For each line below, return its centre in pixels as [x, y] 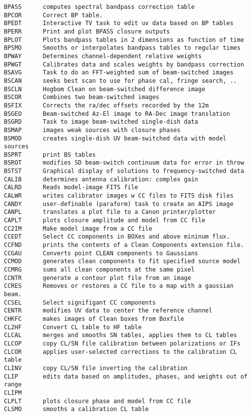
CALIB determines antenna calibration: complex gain [101, 179]
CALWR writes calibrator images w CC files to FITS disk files [119, 196]
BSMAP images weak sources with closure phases [92, 130]
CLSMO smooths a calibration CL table [76, 409]
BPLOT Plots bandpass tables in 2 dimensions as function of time [124, 40]
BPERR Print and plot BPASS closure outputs [87, 31]
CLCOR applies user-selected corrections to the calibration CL [121, 352]
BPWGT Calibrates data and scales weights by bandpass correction [124, 64]
